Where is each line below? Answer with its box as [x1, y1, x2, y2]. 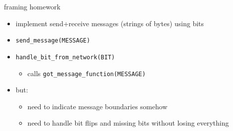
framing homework [4, 1, 61, 11]
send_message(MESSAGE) [15, 37, 91, 44]
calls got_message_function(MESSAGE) [27, 68, 146, 78]
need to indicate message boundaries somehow [27, 101, 168, 111]
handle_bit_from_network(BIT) [15, 53, 115, 61]
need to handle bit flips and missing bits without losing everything [27, 118, 229, 128]
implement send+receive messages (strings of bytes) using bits [15, 18, 204, 28]
